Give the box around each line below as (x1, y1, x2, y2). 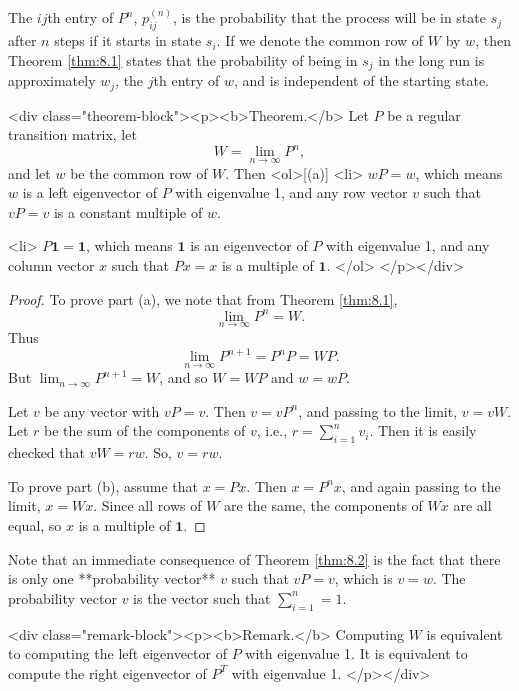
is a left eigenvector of (22, 182, 157, 203)
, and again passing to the (341, 475, 501, 496)
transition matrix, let (8, 124, 137, 145)
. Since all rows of (93, 495, 202, 516)
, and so (159, 367, 208, 388)
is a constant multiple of (53, 201, 203, 222)
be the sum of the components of (44, 420, 246, 441)
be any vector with (44, 400, 160, 421)
